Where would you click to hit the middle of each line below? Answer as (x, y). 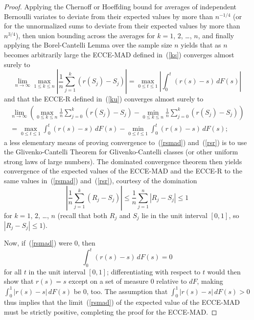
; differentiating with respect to (154, 271)
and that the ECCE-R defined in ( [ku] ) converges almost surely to (104, 99)
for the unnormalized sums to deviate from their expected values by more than (122, 26)
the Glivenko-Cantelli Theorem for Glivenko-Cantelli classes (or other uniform (121, 152)
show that (19, 281)
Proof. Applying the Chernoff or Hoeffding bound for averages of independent (120, 6)
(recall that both (82, 215)
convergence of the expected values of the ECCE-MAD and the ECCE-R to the (123, 171)
